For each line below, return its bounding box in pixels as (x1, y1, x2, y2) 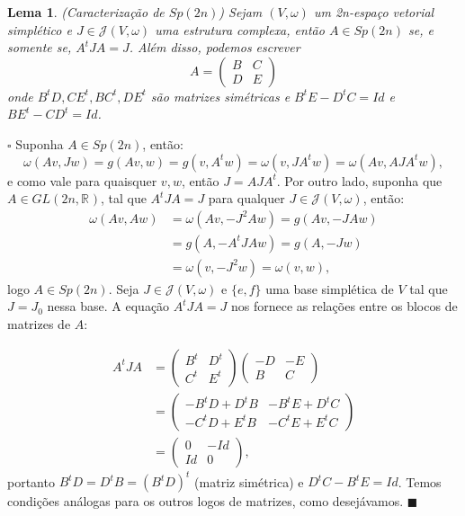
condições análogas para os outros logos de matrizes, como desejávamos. (7, 492, 404, 511)
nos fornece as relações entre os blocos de (230, 297, 458, 316)
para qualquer (208, 189, 285, 208)
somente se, (7, 38, 72, 57)
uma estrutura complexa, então (155, 20, 325, 39)
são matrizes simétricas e (150, 86, 291, 105)
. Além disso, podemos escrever (129, 38, 300, 57)
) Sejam (219, 3, 263, 21)
